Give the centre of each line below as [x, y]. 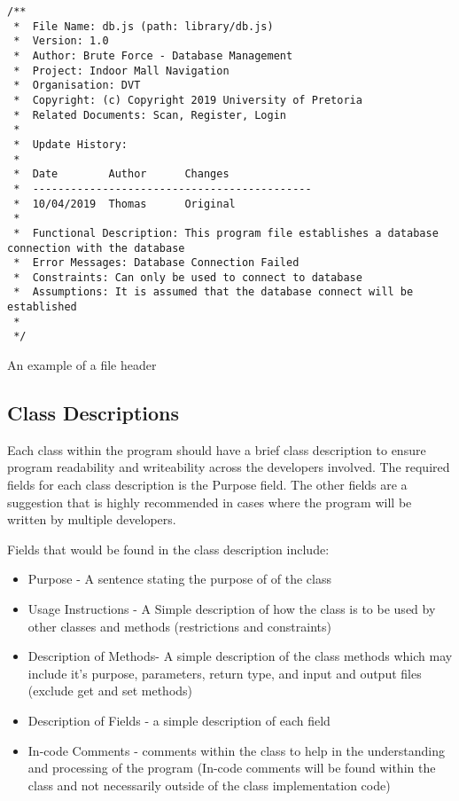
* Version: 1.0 [61, 41]
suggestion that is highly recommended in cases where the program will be [210, 502]
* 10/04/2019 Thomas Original [124, 204]
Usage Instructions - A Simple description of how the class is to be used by [232, 609]
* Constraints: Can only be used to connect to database [188, 277]
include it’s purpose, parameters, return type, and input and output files [225, 673]
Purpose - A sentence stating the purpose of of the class [179, 579]
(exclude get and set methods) [110, 691]
